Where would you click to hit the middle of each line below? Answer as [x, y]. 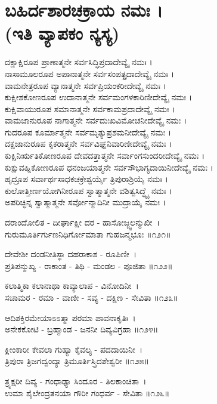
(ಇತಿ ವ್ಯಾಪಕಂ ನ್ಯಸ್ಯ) [62, 33]
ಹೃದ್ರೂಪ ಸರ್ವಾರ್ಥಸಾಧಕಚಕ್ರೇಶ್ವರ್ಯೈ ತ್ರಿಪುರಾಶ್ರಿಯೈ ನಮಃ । [86, 179]
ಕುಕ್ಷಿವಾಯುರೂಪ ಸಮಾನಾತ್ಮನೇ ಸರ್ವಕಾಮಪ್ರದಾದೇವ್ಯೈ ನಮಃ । [90, 108]
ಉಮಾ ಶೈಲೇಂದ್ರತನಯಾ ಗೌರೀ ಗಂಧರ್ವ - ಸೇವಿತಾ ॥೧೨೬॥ [87, 392]
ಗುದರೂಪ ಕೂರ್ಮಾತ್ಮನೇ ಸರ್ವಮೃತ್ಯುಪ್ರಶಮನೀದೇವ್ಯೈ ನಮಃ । [88, 132]
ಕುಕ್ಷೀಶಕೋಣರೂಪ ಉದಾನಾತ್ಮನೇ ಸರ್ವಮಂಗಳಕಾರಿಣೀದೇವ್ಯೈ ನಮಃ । [99, 97]
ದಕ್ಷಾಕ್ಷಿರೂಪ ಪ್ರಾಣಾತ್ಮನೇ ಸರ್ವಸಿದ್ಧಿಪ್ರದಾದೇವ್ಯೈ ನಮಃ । [79, 62]
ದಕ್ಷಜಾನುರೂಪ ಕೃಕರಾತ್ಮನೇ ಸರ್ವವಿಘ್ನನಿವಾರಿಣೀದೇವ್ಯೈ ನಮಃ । [89, 144]
